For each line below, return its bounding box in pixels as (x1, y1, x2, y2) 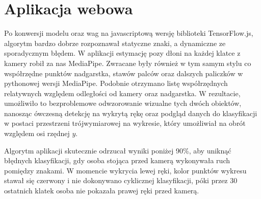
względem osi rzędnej (4, 128, 70, 139)
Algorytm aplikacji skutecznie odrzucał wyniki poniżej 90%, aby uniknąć (4, 145, 231, 156)
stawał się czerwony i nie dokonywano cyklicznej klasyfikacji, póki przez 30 (4, 175, 238, 186)
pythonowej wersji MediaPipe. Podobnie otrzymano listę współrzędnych (4, 78, 228, 89)
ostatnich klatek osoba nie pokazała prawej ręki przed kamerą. (4, 185, 199, 196)
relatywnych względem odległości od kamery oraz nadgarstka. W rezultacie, (4, 87, 241, 98)
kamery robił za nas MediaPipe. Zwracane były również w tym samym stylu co (4, 57, 251, 68)
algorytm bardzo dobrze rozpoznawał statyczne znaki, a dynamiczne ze (4, 37, 226, 48)
